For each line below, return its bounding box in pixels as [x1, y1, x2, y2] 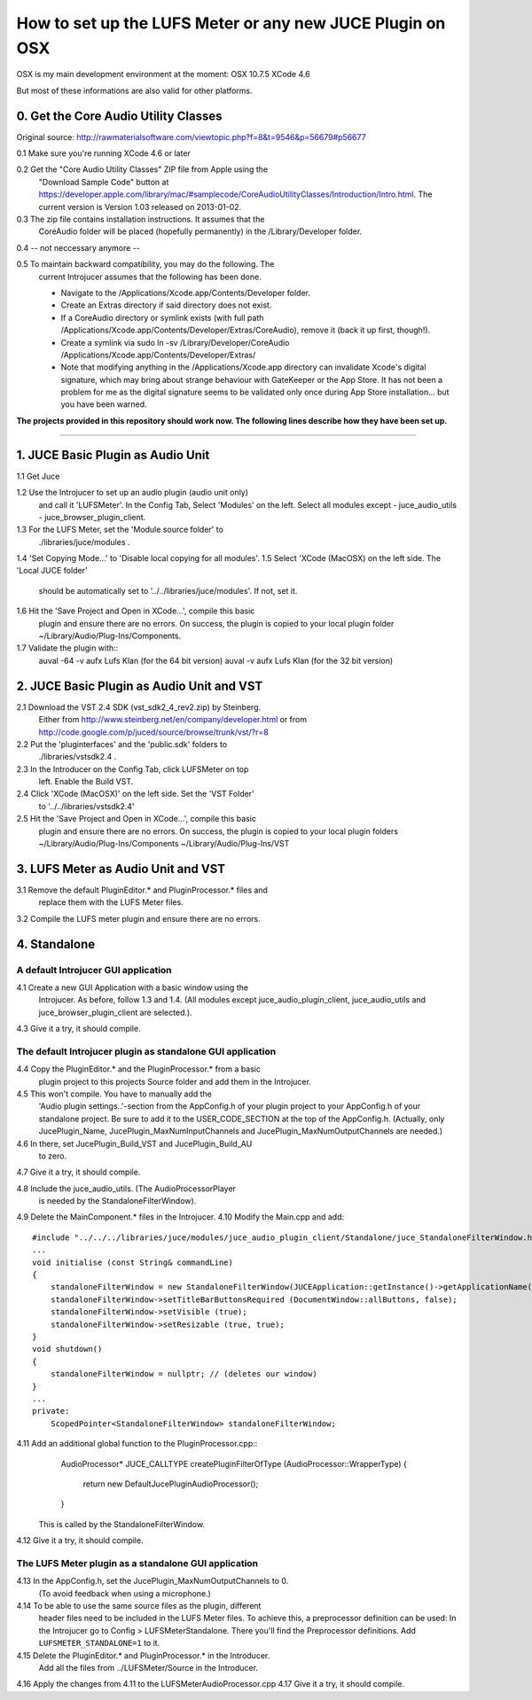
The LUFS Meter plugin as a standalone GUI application [16, 1556, 259, 1569]
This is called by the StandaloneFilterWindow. [38, 1518, 206, 1529]
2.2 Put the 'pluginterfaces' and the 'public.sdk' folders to [16, 738, 228, 749]
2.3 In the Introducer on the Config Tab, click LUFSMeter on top [16, 763, 249, 775]
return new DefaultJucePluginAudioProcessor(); [82, 1478, 259, 1489]
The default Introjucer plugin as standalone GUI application [16, 1045, 277, 1057]
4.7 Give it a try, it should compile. [16, 1166, 141, 1178]
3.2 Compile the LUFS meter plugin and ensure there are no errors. [16, 913, 261, 924]
